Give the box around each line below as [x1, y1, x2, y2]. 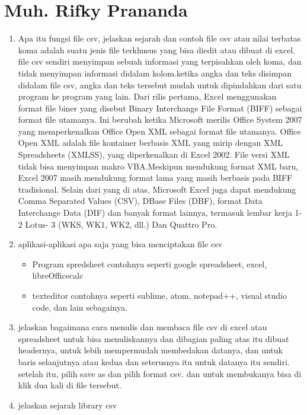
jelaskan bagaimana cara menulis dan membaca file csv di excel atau [18, 321, 267, 333]
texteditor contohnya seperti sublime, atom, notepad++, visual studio [32, 289, 287, 301]
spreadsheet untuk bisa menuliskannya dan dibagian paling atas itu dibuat [18, 332, 289, 344]
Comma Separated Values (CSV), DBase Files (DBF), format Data [18, 194, 263, 207]
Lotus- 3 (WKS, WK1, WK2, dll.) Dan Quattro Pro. [25, 218, 218, 230]
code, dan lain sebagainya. [32, 301, 127, 313]
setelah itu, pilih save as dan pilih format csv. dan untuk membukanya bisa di [18, 367, 302, 379]
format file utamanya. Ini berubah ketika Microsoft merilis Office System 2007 [18, 113, 302, 126]
